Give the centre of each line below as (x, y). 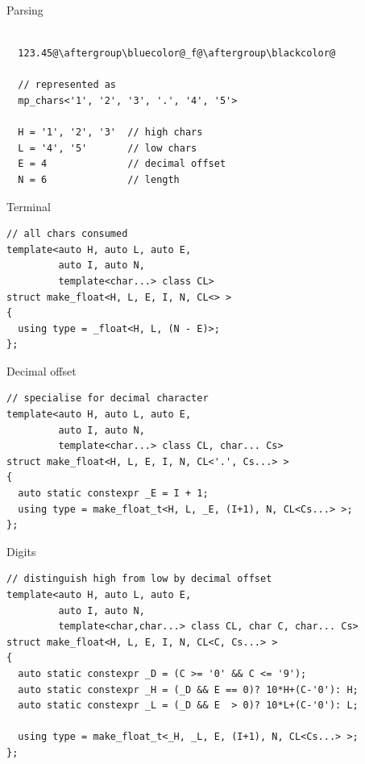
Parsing (25, 10)
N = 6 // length (99, 179)
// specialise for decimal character (108, 399)
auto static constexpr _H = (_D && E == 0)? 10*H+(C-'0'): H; (188, 689)
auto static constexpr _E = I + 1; (113, 494)
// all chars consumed (67, 234)
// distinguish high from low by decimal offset (139, 579)
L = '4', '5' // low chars (108, 148)
